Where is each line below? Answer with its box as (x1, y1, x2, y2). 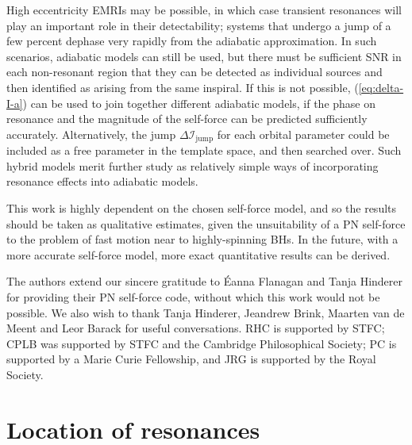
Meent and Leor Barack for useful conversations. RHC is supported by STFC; (6, 320, 385, 336)
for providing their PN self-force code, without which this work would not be (6, 288, 380, 305)
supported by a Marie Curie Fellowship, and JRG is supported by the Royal (6, 351, 376, 367)
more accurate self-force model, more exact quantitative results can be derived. (6, 246, 391, 263)
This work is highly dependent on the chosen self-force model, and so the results (6, 199, 397, 216)
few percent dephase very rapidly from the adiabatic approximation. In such (6, 33, 377, 49)
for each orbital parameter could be (217, 125, 390, 142)
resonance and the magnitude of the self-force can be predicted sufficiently (6, 110, 368, 127)
